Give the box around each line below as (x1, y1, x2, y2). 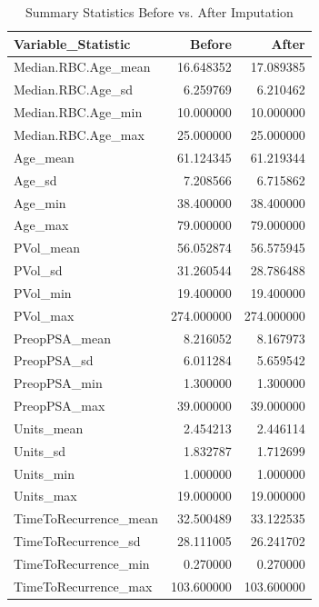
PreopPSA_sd (14, 351, 94, 370)
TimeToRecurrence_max (14, 576, 153, 595)
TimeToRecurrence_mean (14, 509, 158, 528)
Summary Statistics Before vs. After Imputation (25, 3, 294, 21)
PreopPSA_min (14, 373, 103, 393)
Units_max (14, 486, 77, 505)
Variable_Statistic (14, 34, 131, 53)
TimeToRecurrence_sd (14, 532, 141, 551)
